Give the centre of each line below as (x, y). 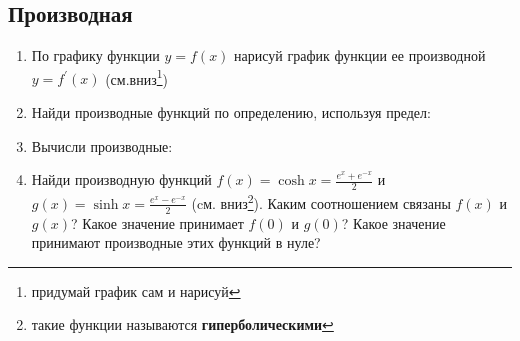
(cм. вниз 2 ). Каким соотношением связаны (321, 201)
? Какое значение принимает (157, 222)
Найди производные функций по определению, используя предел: (231, 112)
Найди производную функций (121, 179)
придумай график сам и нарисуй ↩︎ (136, 290)
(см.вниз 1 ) (137, 77)
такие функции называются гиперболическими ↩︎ (182, 324)
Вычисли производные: (102, 145)
